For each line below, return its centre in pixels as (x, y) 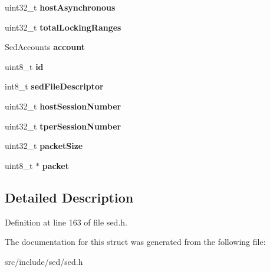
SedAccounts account (45, 47)
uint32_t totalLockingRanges (63, 27)
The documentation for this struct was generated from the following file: (135, 242)
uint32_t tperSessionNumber (63, 126)
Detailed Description (69, 197)
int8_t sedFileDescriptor (54, 86)
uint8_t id (24, 66)
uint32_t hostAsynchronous (60, 7)
